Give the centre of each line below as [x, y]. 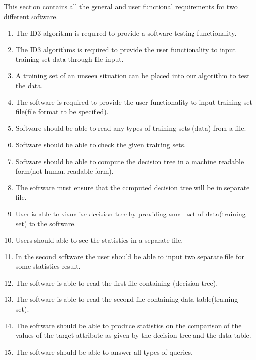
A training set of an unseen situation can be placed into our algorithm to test [132, 75]
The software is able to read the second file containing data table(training [127, 299]
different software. [31, 16]
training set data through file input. [69, 59]
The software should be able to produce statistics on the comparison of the [128, 325]
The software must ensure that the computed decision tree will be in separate [132, 187]
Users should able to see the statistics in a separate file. [99, 240]
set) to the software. [46, 223]
